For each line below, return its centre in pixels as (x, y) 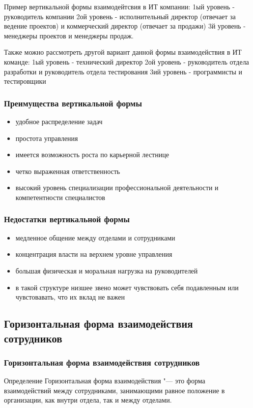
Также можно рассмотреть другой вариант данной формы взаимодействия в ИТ (123, 52)
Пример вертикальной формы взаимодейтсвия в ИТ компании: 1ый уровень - (119, 6)
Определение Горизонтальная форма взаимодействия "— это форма (105, 381)
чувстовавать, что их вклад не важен (70, 297)
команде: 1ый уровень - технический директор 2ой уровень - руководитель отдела (126, 61)
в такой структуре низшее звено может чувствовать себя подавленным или (127, 287)
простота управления (47, 138)
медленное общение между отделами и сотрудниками (95, 237)
